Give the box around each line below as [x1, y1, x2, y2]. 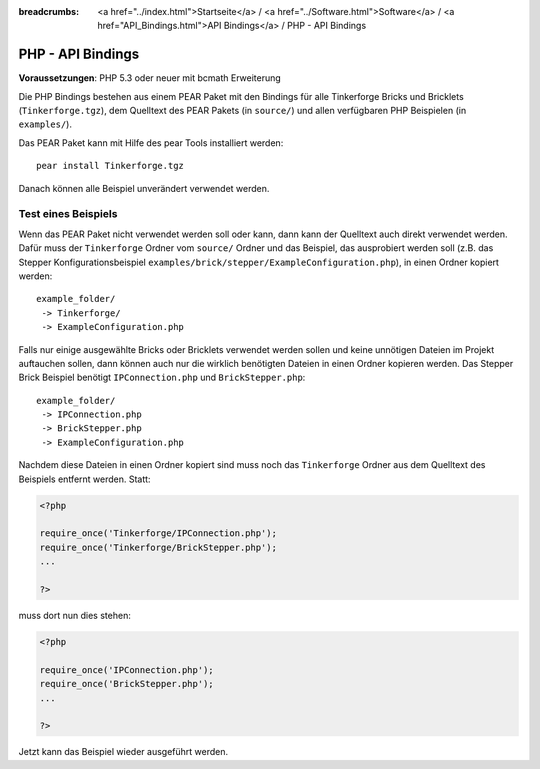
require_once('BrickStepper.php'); [39, 678, 214, 690]
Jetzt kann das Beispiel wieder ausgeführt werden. [18, 746, 229, 758]
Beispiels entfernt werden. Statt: [18, 473, 151, 485]
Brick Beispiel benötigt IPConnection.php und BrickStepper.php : [18, 371, 306, 384]
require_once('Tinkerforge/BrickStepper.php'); [39, 541, 277, 553]
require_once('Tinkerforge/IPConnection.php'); [39, 528, 277, 539]
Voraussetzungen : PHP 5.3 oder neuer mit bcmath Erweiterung [18, 72, 282, 84]
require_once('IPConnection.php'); [39, 664, 214, 675]
